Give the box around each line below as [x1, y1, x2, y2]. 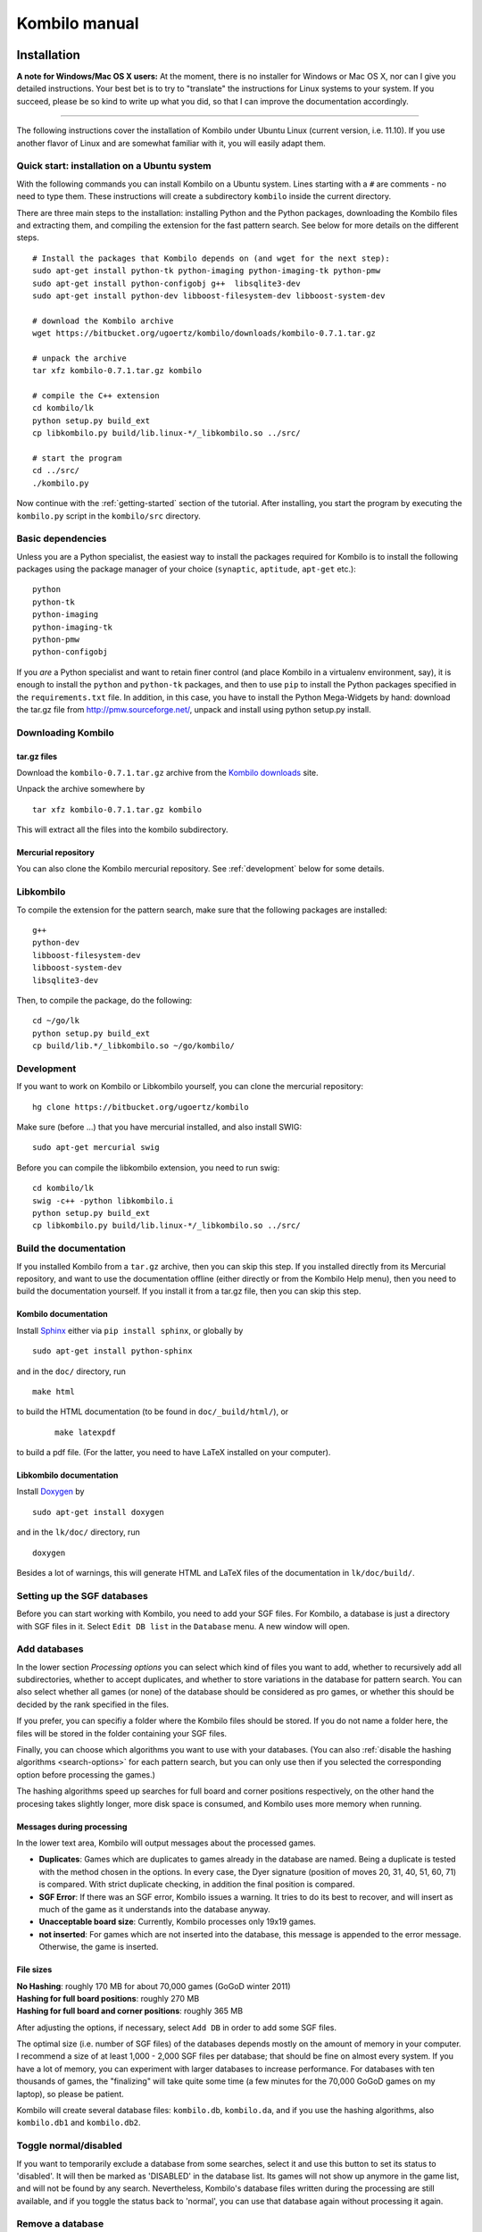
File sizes [16, 1964, 53, 1975]
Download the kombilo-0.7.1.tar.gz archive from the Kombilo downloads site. [16, 767, 319, 778]
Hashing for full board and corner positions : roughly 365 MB [16, 2005, 244, 2017]
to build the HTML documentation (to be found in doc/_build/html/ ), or [16, 1406, 289, 1417]
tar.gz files [16, 751, 58, 762]
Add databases [16, 1643, 84, 1655]
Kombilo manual [16, 13, 139, 33]
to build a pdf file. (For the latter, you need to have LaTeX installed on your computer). [16, 1447, 331, 1458]
